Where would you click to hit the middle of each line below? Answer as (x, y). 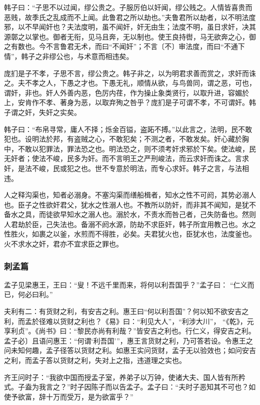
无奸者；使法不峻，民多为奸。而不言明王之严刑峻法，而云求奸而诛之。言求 (126, 158)
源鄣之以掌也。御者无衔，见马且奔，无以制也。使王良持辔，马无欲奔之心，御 (130, 36)
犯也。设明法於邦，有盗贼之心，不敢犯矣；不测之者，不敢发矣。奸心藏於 (123, 139)
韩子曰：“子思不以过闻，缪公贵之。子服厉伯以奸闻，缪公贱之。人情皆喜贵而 (128, 7)
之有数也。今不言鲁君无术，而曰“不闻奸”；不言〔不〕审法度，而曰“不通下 (124, 46)
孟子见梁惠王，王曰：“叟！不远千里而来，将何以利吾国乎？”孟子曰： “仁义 (126, 284)
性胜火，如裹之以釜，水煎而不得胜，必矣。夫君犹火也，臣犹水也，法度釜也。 (130, 234)
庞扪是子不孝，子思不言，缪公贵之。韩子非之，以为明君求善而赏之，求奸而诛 (130, 73)
